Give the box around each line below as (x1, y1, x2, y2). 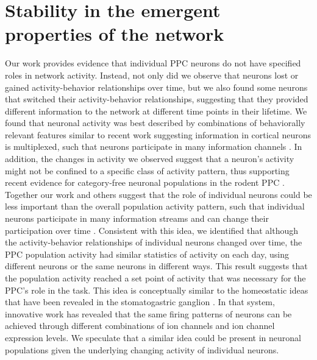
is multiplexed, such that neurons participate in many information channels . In (5, 140, 302, 153)
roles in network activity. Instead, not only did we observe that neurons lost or (5, 68, 299, 81)
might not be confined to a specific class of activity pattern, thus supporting (5, 164, 290, 177)
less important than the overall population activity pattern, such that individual (5, 200, 305, 213)
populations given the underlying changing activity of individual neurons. (5, 343, 279, 356)
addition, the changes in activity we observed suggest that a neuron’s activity (5, 152, 294, 165)
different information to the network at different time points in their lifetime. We (5, 104, 307, 117)
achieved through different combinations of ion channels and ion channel (5, 319, 275, 332)
